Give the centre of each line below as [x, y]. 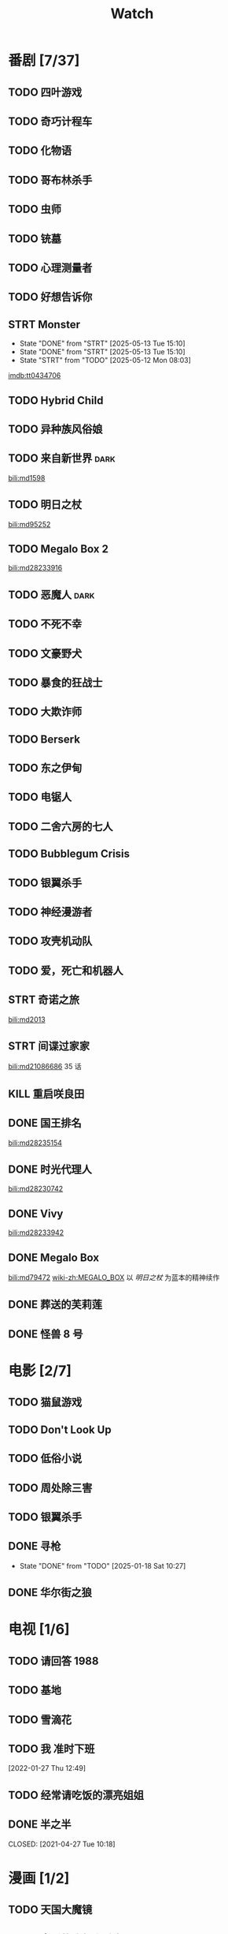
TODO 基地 [35, 1691]
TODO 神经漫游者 [50, 912]
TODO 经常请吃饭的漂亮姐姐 [76, 1795]
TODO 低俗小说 [45, 1459]
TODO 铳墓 [35, 239]
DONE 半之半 [40, 1825]
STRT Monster [44, 324]
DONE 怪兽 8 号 [46, 1334]
